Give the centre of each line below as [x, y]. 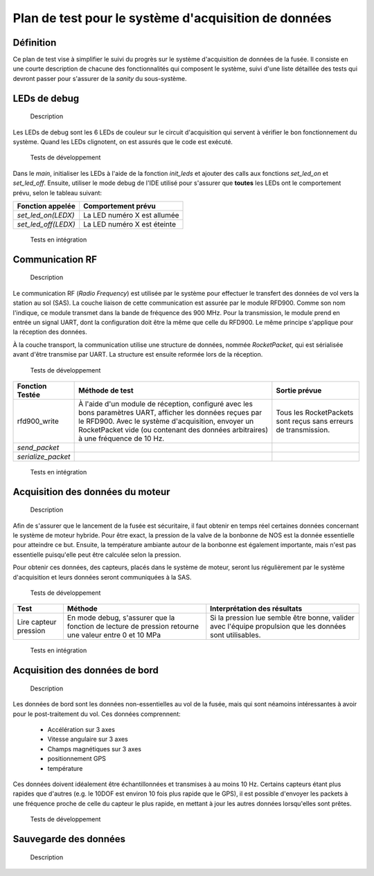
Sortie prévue [299, 390]
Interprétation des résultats [256, 609]
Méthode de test [106, 390]
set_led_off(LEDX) [46, 224]
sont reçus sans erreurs [314, 421]
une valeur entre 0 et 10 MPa [114, 635]
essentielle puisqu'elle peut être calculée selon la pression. [97, 555]
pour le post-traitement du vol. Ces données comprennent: [97, 714]
